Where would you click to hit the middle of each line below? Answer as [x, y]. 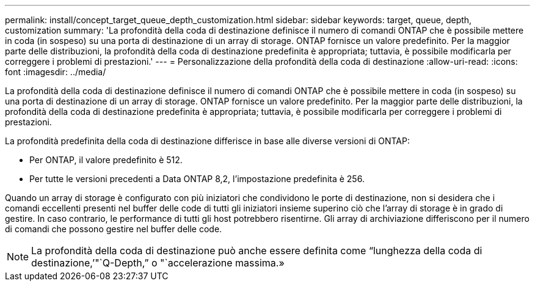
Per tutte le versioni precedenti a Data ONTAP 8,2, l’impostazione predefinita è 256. [197, 179]
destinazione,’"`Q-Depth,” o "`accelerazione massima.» [158, 263]
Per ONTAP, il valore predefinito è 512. [106, 160]
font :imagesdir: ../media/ [56, 72]
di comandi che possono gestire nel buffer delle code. [114, 229]
